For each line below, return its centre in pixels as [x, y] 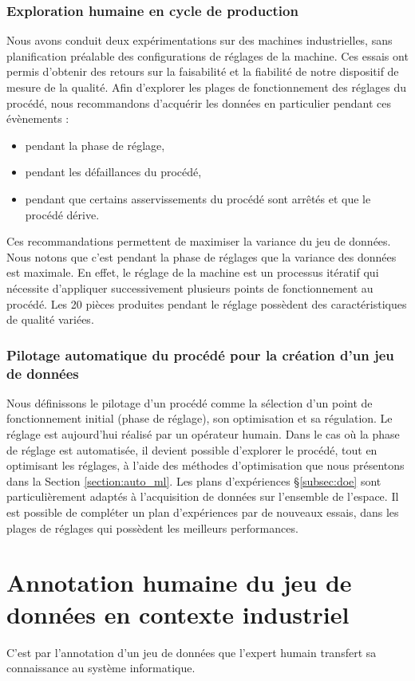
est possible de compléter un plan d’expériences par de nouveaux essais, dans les [203, 512]
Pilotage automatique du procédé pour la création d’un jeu [200, 354]
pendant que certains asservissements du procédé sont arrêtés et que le [198, 198]
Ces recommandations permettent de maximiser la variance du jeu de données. [199, 241]
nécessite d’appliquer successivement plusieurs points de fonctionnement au [190, 287]
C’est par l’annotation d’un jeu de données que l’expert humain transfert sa [192, 652]
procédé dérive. [62, 214]
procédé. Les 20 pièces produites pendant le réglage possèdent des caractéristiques [207, 303]
